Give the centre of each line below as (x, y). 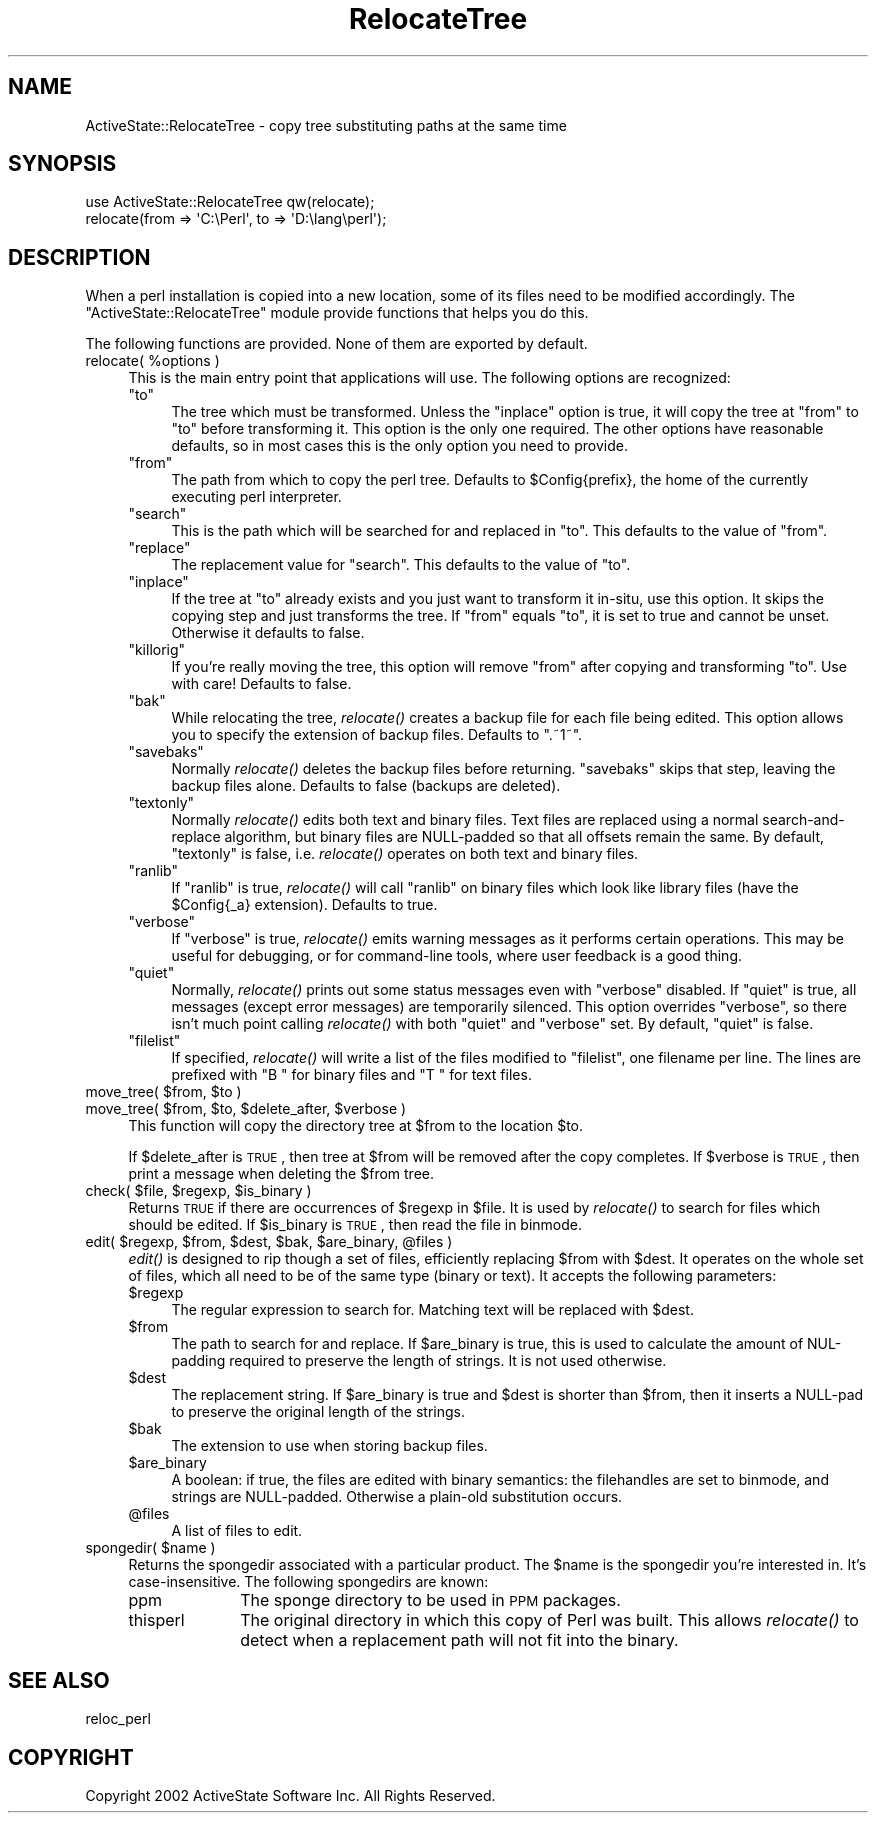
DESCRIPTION (79, 257)
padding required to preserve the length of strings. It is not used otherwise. (419, 1361)
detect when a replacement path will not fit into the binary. (459, 1640)
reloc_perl (118, 1719)
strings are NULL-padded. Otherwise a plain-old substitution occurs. (397, 1497)
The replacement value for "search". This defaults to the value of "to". (401, 565)
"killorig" (157, 650)
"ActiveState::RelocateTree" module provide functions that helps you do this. (337, 313)
